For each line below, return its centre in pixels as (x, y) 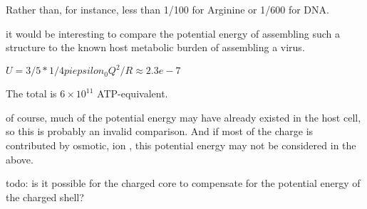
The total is (31, 93)
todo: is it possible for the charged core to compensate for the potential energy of (183, 183)
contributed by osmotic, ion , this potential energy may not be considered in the (181, 145)
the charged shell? (45, 197)
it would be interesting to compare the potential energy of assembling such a (173, 33)
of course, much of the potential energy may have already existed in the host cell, (183, 117)
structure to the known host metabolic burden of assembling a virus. (155, 47)
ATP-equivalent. (133, 93)
